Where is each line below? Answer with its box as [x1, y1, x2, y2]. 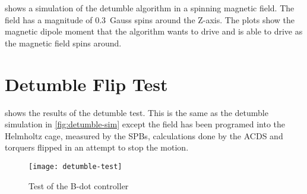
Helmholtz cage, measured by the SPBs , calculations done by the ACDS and [5, 129, 283, 142]
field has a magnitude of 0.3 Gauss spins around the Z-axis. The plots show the [5, 13, 295, 26]
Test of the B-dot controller [29, 179, 129, 192]
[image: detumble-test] [29, 162, 122, 171]
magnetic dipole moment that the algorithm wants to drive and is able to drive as [5, 25, 303, 37]
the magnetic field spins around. [5, 36, 122, 49]
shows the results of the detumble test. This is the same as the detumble [5, 106, 268, 118]
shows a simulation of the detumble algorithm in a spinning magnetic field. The [5, 2, 295, 14]
